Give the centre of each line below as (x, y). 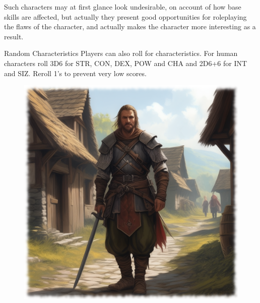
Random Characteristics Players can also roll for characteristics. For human (121, 53)
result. (14, 36)
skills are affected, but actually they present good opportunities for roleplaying (125, 16)
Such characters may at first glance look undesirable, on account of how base (123, 7)
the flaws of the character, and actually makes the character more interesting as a (130, 26)
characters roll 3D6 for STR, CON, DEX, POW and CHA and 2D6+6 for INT (126, 63)
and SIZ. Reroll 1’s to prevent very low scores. (75, 73)
